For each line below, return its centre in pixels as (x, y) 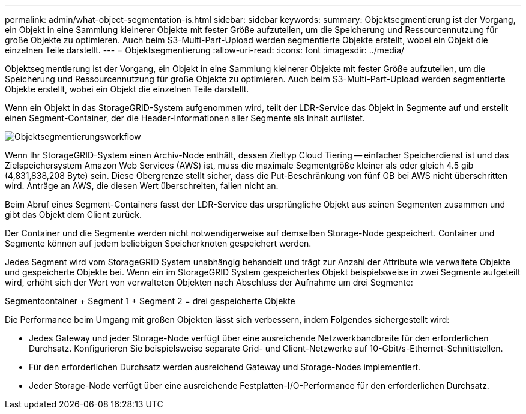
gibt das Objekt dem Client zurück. (74, 214)
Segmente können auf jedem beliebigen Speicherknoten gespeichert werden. (158, 243)
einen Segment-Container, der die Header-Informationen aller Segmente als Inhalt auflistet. (185, 118)
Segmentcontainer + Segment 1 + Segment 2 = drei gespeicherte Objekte (150, 301)
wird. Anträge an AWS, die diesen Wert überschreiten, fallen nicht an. (142, 186)
